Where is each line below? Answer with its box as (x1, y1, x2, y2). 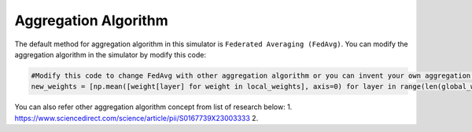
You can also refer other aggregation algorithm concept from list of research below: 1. (14, 102, 293, 112)
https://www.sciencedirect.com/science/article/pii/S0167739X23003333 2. (14, 113, 259, 123)
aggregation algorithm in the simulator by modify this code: (14, 49, 206, 59)
